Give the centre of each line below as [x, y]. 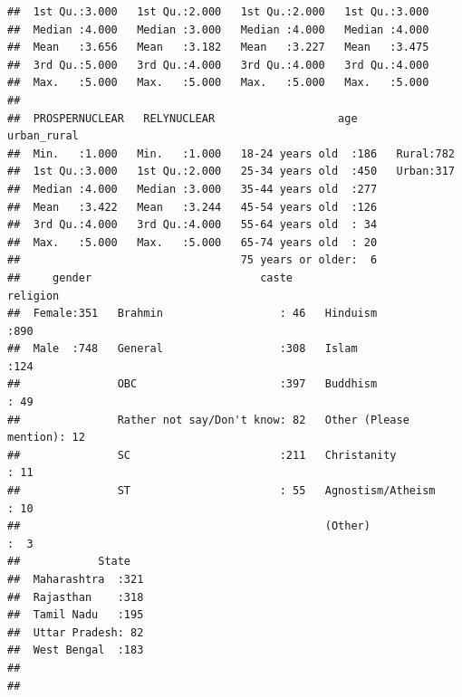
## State [69, 562]
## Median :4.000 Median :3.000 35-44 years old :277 [192, 189]
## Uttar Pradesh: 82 [76, 632]
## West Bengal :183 [76, 650]
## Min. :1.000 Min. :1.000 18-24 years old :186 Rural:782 [231, 153]
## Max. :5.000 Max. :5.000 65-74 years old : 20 [192, 242]
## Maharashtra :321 [76, 579]
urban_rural [43, 136]
